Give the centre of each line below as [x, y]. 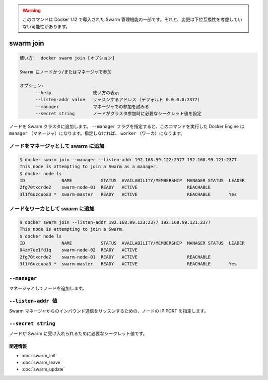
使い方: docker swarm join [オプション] [67, 58]
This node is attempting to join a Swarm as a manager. [89, 167]
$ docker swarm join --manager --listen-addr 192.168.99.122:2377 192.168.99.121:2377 [128, 159]
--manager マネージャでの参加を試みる [92, 106]
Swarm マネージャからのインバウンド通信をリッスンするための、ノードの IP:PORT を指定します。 [109, 311]
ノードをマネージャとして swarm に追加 [57, 146]
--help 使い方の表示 [77, 93]
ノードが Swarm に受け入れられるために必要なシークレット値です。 [78, 334]
